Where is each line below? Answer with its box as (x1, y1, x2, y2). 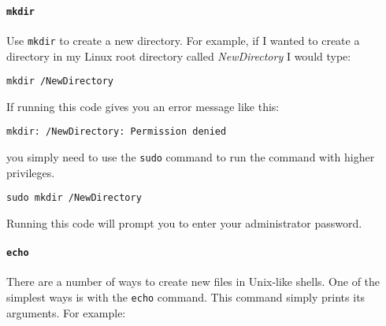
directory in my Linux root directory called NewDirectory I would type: (6, 47, 351, 64)
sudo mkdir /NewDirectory (6, 192, 142, 204)
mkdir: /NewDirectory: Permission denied (6, 126, 227, 138)
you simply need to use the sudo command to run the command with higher (6, 149, 375, 165)
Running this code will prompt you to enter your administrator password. (6, 214, 362, 231)
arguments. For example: (6, 304, 126, 320)
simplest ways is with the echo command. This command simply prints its (6, 288, 366, 305)
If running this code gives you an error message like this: (6, 98, 280, 114)
